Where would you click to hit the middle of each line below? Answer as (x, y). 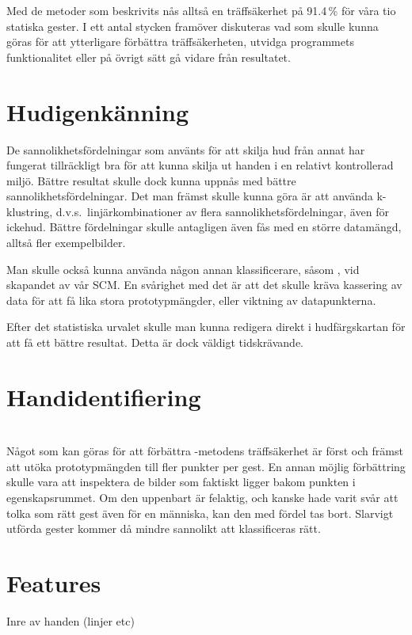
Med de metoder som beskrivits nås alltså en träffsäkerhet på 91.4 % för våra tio (201, 10)
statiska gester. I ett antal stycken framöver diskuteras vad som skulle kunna (193, 26)
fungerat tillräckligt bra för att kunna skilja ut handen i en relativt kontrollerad (200, 165)
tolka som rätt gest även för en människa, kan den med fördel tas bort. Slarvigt (200, 513)
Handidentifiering (104, 396)
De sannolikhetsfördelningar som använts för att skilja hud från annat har (186, 149)
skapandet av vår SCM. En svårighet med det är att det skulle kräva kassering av (204, 285)
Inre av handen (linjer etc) (71, 620)
